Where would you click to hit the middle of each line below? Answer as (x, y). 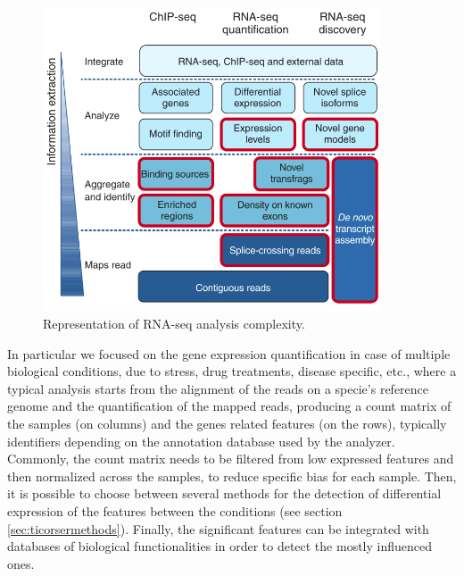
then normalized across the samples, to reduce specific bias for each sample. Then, (232, 476)
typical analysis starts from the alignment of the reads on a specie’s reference (218, 388)
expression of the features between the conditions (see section (175, 510)
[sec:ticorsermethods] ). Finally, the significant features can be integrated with (218, 528)
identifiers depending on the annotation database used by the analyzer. (201, 441)
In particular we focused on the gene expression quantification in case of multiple (229, 353)
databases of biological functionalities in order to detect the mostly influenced (220, 546)
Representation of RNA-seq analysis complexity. (174, 323)
